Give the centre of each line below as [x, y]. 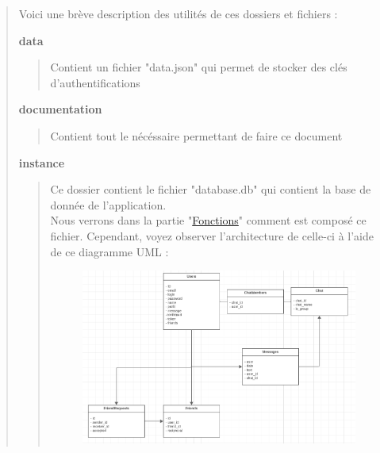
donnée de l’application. [108, 204]
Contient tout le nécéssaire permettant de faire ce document [196, 135]
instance [42, 162]
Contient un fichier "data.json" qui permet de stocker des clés [199, 67]
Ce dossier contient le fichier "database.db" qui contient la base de [211, 189]
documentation [60, 109]
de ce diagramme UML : [109, 251]
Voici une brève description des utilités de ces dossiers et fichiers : [178, 13]
